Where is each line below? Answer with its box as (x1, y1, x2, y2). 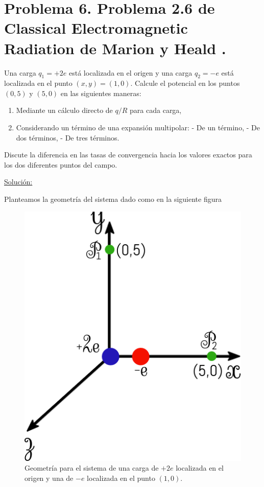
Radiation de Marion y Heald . (4, 37, 226, 58)
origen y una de (25, 472, 74, 483)
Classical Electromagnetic (4, 17, 188, 38)
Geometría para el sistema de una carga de (25, 462, 159, 473)
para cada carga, (130, 105, 182, 115)
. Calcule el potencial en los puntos (130, 78, 240, 88)
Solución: (4, 176, 33, 187)
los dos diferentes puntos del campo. (4, 159, 117, 170)
